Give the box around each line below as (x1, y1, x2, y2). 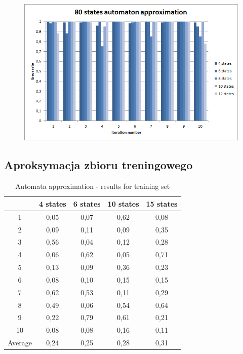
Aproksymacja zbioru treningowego (4, 157, 193, 173)
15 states (146, 198, 178, 209)
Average (8, 337, 32, 348)
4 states (38, 198, 66, 209)
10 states (107, 198, 139, 209)
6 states (73, 198, 101, 209)
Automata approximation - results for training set (15, 181, 170, 191)
